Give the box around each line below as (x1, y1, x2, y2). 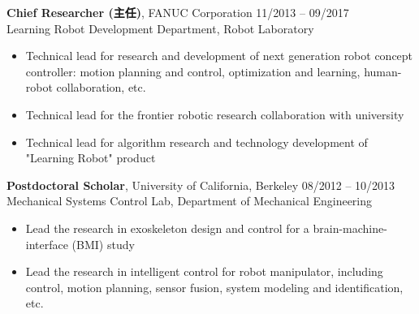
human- (364, 62, 402, 80)
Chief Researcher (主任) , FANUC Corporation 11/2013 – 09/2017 (6, 4, 349, 20)
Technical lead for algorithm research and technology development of (25, 133, 368, 150)
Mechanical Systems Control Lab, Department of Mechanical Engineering (6, 192, 373, 209)
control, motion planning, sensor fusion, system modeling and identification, (25, 278, 404, 295)
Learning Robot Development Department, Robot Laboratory (6, 19, 314, 37)
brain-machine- (313, 219, 387, 236)
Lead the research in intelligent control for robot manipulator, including (25, 263, 383, 280)
